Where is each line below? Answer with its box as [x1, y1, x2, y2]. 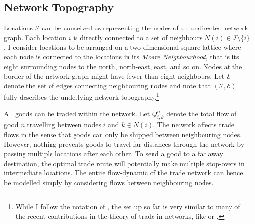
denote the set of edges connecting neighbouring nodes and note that [4, 80, 211, 90]
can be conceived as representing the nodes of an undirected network [42, 23, 248, 33]
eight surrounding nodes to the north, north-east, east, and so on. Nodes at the [4, 61, 242, 71]
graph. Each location [4, 32, 67, 42]
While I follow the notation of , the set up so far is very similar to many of [15, 201, 240, 211]
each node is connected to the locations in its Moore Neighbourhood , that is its [4, 51, 239, 61]
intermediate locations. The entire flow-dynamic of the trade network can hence [4, 168, 243, 178]
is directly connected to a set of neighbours [73, 32, 203, 42]
